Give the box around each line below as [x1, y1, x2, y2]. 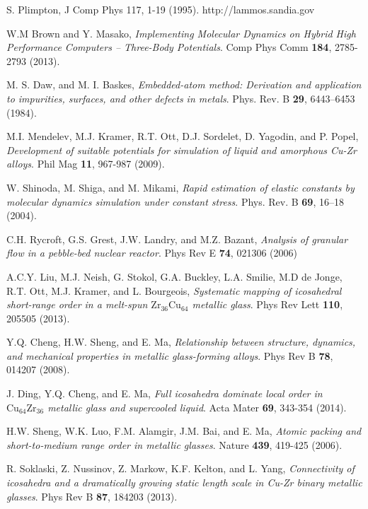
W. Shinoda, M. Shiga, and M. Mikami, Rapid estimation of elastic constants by [6, 180, 355, 194]
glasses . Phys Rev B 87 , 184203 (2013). [6, 488, 178, 503]
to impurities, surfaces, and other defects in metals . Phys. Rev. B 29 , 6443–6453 [6, 90, 355, 105]
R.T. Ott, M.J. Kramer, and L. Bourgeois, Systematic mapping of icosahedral [6, 283, 342, 298]
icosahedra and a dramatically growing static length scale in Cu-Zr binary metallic [6, 475, 362, 490]
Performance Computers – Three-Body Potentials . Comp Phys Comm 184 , [6, 40, 332, 54]
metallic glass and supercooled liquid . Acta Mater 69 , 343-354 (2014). [47, 399, 347, 414]
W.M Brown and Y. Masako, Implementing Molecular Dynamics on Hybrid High [6, 25, 356, 40]
